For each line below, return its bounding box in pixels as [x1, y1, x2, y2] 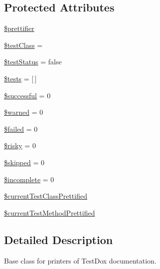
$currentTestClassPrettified [4, 191, 87, 201]
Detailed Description [4, 232, 113, 247]
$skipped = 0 [4, 157, 44, 167]
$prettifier [4, 23, 34, 33]
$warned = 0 [4, 107, 43, 117]
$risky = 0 [4, 140, 36, 151]
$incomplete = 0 [4, 174, 54, 184]
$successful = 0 [4, 90, 51, 100]
